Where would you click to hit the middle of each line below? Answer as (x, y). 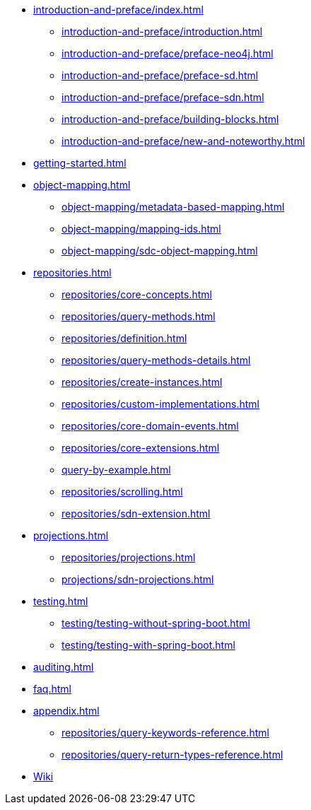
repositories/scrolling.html (122, 492)
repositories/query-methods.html (139, 316)
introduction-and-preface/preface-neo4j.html (168, 53)
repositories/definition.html (124, 338)
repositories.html (72, 272)
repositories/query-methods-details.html (156, 360)
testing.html (61, 601)
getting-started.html (80, 163)
